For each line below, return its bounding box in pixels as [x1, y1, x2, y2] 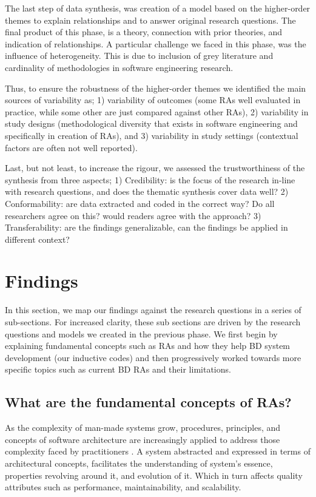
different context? [5, 232, 70, 245]
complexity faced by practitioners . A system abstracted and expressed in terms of [5, 445, 311, 458]
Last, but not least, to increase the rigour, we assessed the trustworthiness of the [5, 161, 305, 174]
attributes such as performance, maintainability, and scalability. [5, 481, 241, 493]
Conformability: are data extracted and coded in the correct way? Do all [5, 197, 275, 209]
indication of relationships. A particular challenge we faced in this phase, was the [5, 37, 306, 50]
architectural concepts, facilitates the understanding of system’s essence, [5, 456, 273, 469]
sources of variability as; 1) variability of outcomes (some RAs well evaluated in [5, 93, 301, 106]
